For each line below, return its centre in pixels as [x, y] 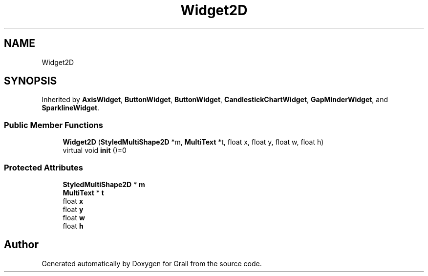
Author [21, 245]
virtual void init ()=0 [95, 150]
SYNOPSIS [31, 81]
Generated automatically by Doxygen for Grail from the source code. [152, 263]
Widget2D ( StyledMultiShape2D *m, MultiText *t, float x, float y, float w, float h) [193, 142]
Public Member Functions [53, 125]
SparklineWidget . [71, 108]
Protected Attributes [43, 167]
